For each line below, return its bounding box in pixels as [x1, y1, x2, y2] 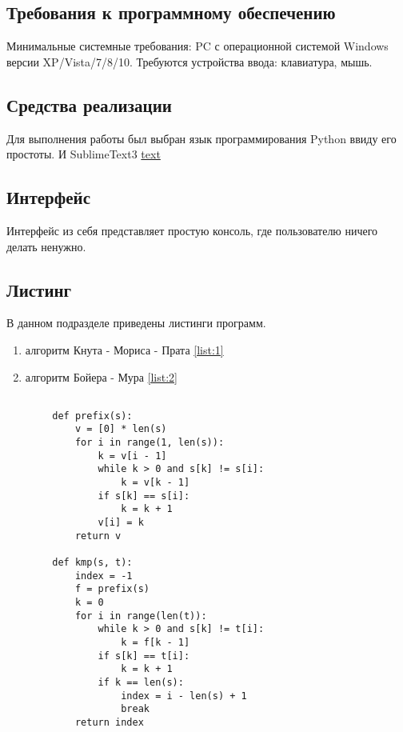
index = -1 [74, 570, 133, 582]
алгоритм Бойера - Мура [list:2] [25, 368, 178, 385]
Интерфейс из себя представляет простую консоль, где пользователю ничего [6, 222, 378, 238]
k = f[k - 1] [121, 636, 190, 648]
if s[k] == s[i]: [98, 490, 190, 502]
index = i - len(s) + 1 [121, 690, 247, 702]
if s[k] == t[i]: [98, 650, 190, 662]
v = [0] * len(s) [74, 423, 167, 435]
